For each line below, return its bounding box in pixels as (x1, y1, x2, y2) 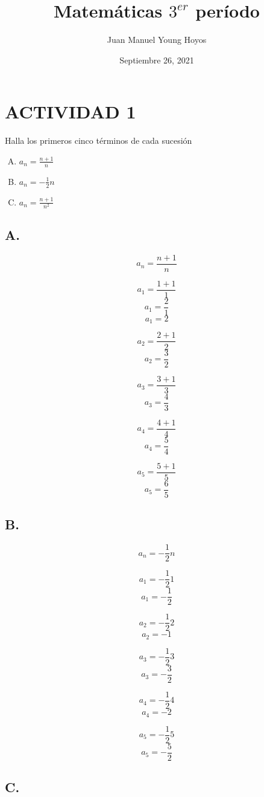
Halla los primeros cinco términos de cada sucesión (5, 134, 192, 147)
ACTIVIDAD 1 (5, 99, 136, 124)
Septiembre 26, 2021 (119, 53, 194, 66)
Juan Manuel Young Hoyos (107, 33, 207, 46)
